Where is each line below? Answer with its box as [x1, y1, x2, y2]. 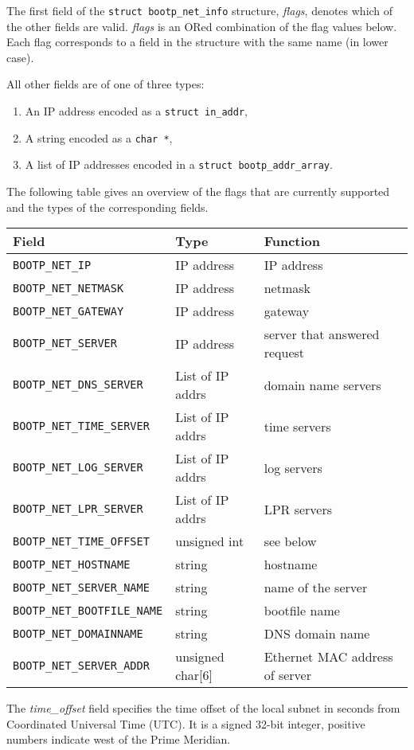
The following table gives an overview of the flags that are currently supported [6, 183, 390, 199]
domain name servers [264, 375, 381, 394]
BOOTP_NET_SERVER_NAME [13, 580, 150, 594]
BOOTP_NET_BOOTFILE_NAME [13, 604, 163, 617]
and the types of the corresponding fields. [6, 198, 209, 215]
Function [264, 232, 321, 251]
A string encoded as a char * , [25, 129, 173, 146]
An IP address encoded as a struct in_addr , [25, 103, 248, 119]
